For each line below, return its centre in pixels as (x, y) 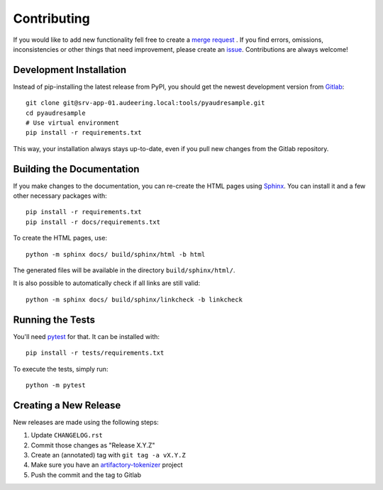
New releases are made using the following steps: (86, 422)
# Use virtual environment (73, 123)
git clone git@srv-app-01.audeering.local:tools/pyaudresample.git (145, 103)
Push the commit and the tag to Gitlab (86, 474)
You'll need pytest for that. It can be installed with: (86, 336)
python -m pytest (56, 385)
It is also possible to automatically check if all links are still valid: (107, 283)
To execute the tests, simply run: (61, 369)
